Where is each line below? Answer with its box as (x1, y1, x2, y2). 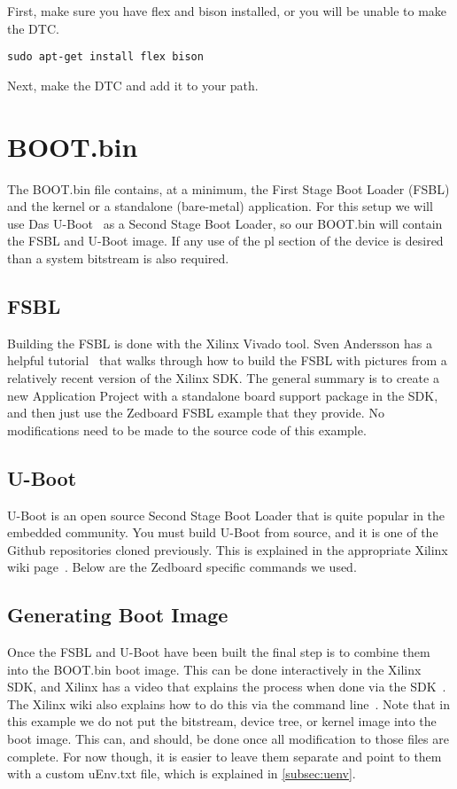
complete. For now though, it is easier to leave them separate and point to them (7, 746, 442, 765)
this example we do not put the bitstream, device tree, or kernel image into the (7, 712, 437, 730)
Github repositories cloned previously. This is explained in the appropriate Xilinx (7, 540, 448, 559)
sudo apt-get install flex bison (7, 51, 204, 64)
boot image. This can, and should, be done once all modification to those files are (7, 730, 449, 748)
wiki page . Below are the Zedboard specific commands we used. (7, 558, 357, 576)
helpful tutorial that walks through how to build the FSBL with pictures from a (7, 351, 447, 370)
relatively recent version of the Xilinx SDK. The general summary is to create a (7, 368, 439, 387)
